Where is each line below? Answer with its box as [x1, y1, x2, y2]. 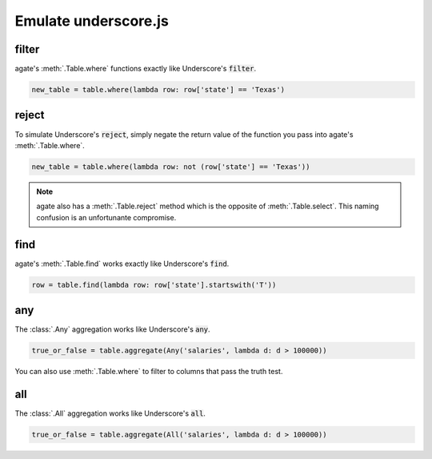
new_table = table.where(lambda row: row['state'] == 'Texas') [31, 85, 286, 95]
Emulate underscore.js [14, 12, 170, 30]
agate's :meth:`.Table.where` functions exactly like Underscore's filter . [14, 64, 257, 74]
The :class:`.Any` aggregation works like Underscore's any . [14, 324, 211, 334]
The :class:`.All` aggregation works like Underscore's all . [14, 409, 206, 418]
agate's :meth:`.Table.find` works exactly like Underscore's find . [14, 259, 230, 268]
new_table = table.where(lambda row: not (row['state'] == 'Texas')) [31, 162, 310, 171]
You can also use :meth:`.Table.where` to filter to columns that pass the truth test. [14, 367, 283, 376]
